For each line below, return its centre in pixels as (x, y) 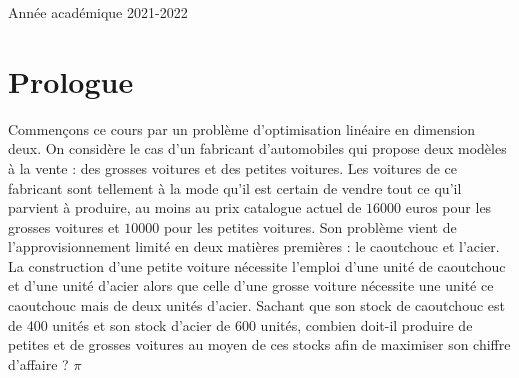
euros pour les (448, 207)
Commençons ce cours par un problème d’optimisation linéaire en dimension (242, 128)
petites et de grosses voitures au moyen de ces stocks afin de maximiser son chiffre (259, 344)
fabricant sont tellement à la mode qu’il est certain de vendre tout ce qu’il (235, 187)
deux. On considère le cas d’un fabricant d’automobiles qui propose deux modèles (257, 148)
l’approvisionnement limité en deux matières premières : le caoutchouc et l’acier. (254, 246)
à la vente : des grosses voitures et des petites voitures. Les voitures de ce (233, 167)
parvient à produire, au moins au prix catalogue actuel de (185, 207)
